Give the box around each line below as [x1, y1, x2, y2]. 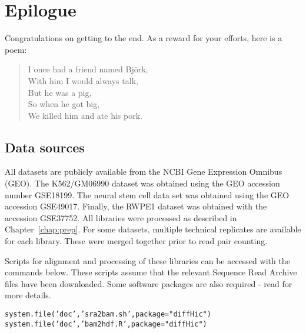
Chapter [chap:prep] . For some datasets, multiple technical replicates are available [5, 223, 301, 235]
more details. [5, 289, 51, 301]
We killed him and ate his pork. [28, 109, 142, 121]
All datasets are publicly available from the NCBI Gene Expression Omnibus [5, 165, 282, 178]
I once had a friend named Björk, [28, 63, 148, 75]
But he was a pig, [28, 86, 92, 98]
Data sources [5, 138, 85, 156]
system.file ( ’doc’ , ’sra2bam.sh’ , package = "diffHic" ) [5, 310, 211, 319]
